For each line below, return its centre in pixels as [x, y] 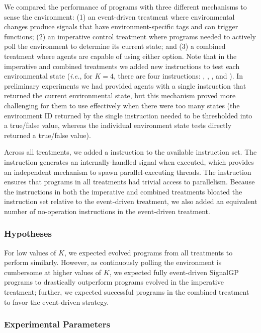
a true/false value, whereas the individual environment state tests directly [118, 125]
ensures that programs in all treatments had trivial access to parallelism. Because [129, 182]
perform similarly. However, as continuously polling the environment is [113, 262]
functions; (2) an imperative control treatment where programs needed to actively [130, 36]
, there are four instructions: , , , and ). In [179, 76]
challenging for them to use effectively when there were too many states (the [122, 105]
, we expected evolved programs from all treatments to [148, 252]
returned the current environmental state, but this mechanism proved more [120, 95]
